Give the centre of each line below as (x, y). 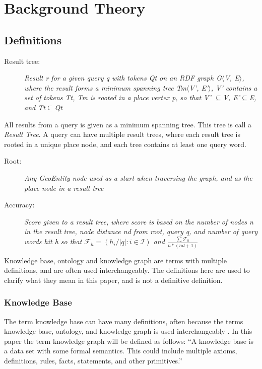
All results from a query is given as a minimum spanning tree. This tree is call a (128, 124)
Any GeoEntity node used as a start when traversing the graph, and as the (138, 177)
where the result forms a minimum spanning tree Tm (106, 87)
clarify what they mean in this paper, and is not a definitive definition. (113, 280)
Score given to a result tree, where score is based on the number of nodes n (139, 221)
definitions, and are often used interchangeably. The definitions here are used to (127, 270)
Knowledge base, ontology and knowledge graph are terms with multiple (116, 260)
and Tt (35, 107)
